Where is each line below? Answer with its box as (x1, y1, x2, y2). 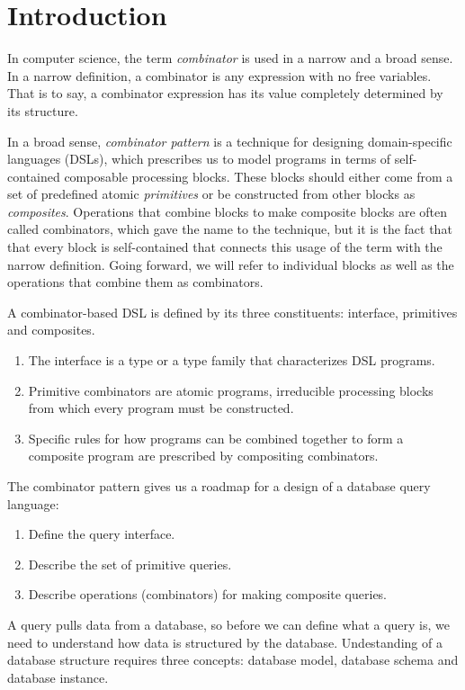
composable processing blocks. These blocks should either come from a (64, 166, 453, 185)
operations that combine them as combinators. (7, 273, 264, 291)
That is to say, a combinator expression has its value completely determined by (7, 84, 443, 103)
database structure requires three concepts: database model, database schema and (7, 650, 459, 669)
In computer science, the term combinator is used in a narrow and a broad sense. (7, 49, 453, 67)
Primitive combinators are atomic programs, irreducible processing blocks (28, 381, 434, 399)
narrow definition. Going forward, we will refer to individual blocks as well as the (7, 255, 454, 273)
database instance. (7, 668, 109, 686)
